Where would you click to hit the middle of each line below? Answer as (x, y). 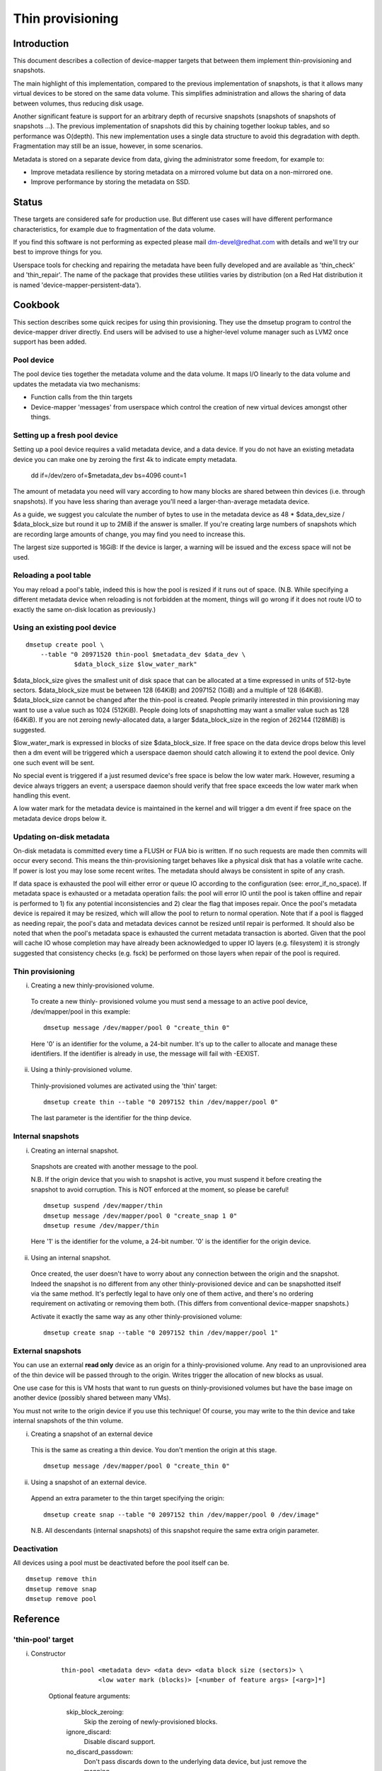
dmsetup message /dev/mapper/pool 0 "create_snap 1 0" (140, 1216)
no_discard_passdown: (100, 1752)
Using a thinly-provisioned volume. (81, 1070)
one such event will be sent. (54, 762)
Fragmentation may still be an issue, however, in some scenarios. (108, 146)
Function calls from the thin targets (82, 397)
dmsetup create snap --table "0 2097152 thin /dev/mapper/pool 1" (161, 1333)
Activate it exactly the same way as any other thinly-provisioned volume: (136, 1316)
